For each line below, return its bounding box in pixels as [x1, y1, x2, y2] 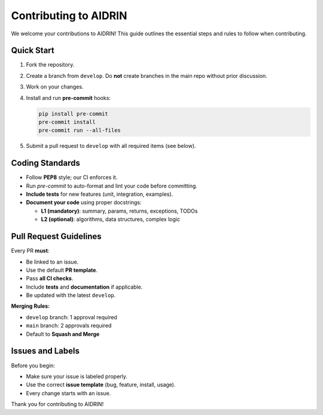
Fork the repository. [26, 61, 75, 68]
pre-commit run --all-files [38, 127, 121, 134]
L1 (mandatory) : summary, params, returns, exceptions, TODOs [41, 207, 198, 214]
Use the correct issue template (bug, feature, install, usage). [26, 381, 176, 389]
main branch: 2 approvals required [26, 322, 112, 329]
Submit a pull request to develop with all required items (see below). [26, 143, 196, 150]
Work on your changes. [26, 83, 84, 90]
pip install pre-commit [38, 110, 109, 117]
